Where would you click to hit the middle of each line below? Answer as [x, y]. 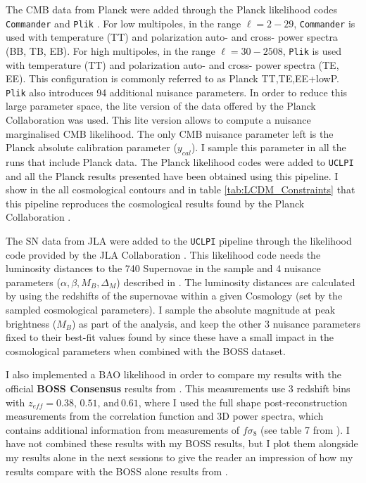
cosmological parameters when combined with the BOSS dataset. [146, 350]
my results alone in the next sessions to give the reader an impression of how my [179, 457]
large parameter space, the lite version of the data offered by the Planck [161, 106]
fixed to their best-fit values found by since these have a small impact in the [170, 337]
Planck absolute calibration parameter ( [91, 147]
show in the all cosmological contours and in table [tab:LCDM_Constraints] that [181, 189]
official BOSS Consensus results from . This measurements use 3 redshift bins [178, 388]
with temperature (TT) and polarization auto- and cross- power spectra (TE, [172, 64]
